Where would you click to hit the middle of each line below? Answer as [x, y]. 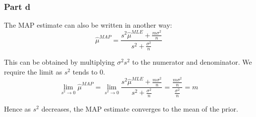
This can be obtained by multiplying [59, 62]
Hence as [18, 109]
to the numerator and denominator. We [192, 62]
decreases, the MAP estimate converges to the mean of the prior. [140, 109]
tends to [85, 72]
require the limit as [33, 72]
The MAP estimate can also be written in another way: [88, 25]
